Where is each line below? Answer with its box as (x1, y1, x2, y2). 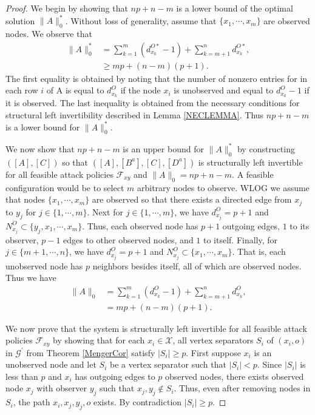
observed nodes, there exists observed (165, 369, 304, 382)
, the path (13, 396, 50, 408)
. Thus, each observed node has (82, 219, 198, 232)
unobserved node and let (5, 358, 97, 371)
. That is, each (232, 245, 286, 258)
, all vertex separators (172, 334, 254, 346)
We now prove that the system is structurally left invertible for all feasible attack (5, 322, 307, 334)
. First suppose (186, 346, 241, 359)
